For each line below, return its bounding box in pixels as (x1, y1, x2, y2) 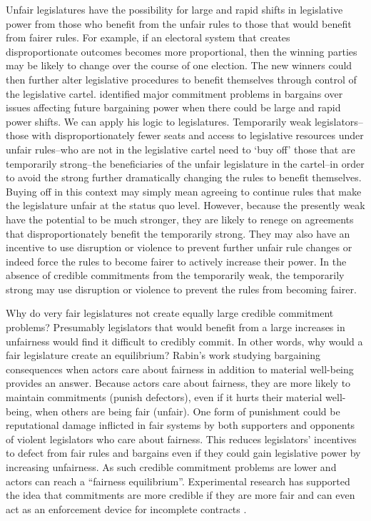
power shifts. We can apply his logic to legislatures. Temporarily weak (6, 113, 312, 128)
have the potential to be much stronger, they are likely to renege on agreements (6, 211, 354, 226)
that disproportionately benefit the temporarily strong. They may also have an (6, 226, 350, 241)
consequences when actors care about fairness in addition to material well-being (6, 361, 354, 376)
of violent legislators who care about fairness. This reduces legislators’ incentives (6, 431, 357, 446)
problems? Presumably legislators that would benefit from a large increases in (6, 320, 345, 335)
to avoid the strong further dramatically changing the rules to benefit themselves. (6, 170, 362, 185)
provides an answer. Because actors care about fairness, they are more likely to (6, 375, 351, 390)
